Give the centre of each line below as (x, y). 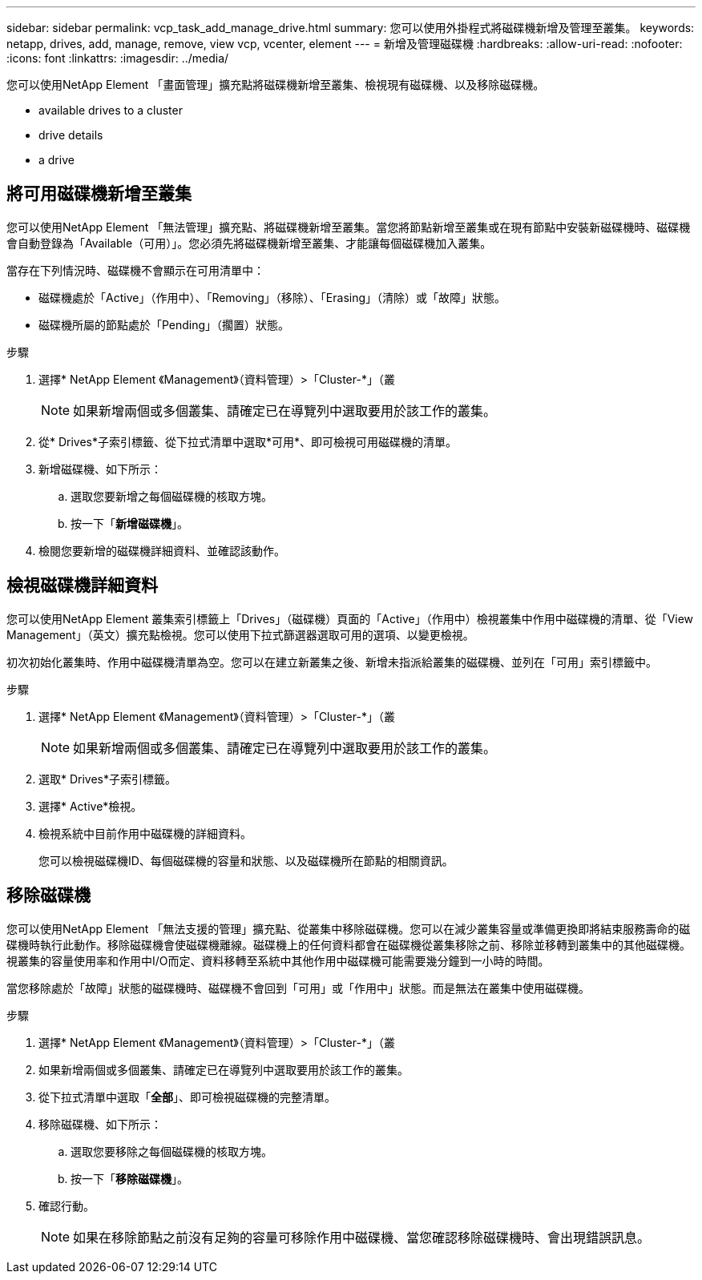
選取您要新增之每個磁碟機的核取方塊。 (171, 496)
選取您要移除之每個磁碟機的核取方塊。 (171, 1151)
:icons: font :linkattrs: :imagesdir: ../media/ (118, 58)
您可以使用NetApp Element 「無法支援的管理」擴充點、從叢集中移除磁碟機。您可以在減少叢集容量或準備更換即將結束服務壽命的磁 (349, 928)
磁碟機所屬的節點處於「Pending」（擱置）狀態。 (164, 324)
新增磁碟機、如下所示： (100, 469)
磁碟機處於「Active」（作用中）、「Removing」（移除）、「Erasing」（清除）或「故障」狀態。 (272, 297)
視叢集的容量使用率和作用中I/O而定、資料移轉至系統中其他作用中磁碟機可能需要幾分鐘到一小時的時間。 (278, 960)
